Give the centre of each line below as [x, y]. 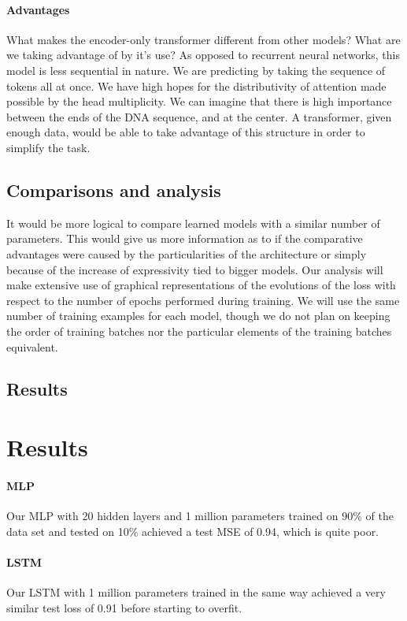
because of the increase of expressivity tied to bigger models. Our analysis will [195, 269]
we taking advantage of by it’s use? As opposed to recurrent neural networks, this [203, 55]
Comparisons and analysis [114, 190]
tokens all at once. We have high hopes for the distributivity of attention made [196, 86]
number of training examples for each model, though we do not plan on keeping [198, 316]
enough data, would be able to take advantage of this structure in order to [186, 132]
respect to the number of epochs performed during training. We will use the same [203, 300]
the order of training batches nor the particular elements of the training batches [199, 331]
